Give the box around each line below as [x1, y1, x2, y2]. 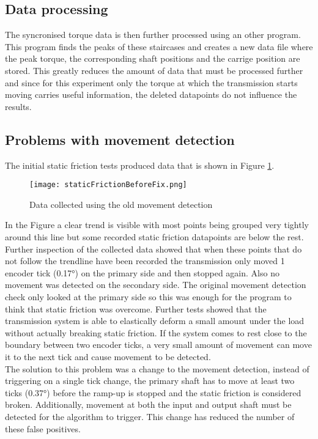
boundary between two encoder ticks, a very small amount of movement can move [5, 338, 312, 351]
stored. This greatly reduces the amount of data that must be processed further [5, 64, 303, 76]
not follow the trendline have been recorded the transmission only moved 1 [5, 254, 285, 267]
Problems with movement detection [5, 130, 235, 149]
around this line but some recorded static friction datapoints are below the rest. [5, 231, 304, 243]
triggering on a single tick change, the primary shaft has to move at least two [5, 374, 295, 387]
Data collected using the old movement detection [29, 197, 213, 210]
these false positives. [5, 422, 81, 435]
